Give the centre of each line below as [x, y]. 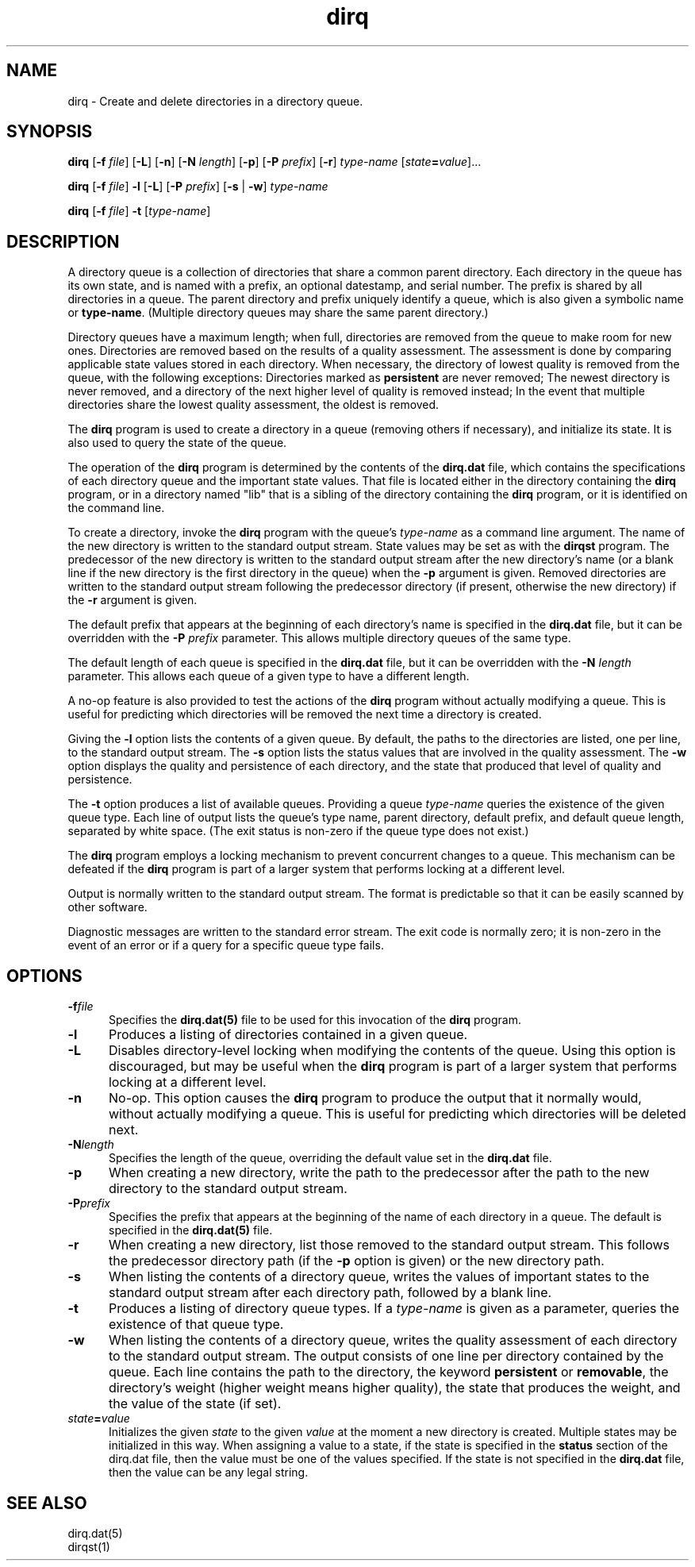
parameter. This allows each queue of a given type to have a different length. [269, 676]
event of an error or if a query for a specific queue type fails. [226, 945]
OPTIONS [44, 976]
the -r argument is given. [132, 600]
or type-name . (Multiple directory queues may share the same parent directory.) [278, 313]
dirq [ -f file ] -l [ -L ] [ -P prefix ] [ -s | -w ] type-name [198, 187]
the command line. [116, 508]
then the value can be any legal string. [209, 1473]
